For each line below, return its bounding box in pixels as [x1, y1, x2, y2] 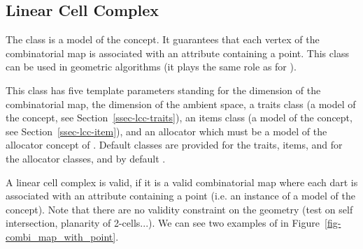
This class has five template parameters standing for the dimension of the [6, 82, 321, 97]
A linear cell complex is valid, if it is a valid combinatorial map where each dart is [6, 174, 358, 189]
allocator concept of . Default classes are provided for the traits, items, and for [6, 137, 343, 152]
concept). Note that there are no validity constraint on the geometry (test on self [6, 202, 353, 216]
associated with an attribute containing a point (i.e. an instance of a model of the [6, 188, 356, 203]
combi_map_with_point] [6, 229, 116, 243]
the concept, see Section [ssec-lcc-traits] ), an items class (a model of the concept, [6, 110, 353, 125]
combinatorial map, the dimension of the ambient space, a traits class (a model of [6, 96, 356, 111]
